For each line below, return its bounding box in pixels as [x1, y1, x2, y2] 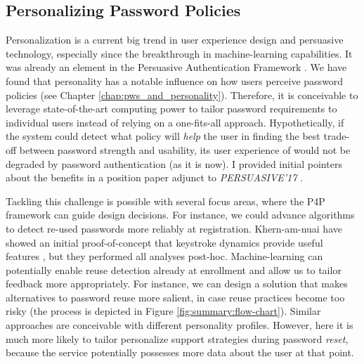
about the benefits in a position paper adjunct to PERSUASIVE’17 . [6, 170, 303, 185]
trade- [323, 129, 350, 143]
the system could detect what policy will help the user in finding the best [6, 129, 320, 143]
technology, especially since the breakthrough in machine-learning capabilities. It [6, 46, 353, 60]
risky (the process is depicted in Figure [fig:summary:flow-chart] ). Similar [6, 304, 321, 318]
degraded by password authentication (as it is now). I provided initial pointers [6, 156, 342, 171]
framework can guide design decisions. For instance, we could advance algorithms [6, 207, 355, 222]
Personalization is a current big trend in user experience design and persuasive [6, 32, 344, 47]
